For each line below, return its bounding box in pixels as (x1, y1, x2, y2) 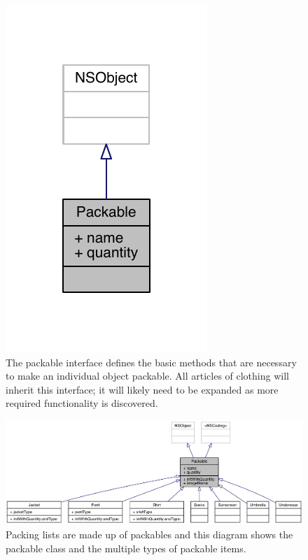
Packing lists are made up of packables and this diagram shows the (6, 526, 293, 541)
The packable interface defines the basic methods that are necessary (6, 354, 297, 369)
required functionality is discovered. (6, 396, 158, 410)
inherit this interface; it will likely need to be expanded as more (6, 382, 279, 396)
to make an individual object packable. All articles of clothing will (6, 368, 289, 383)
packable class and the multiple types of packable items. (6, 540, 246, 555)
